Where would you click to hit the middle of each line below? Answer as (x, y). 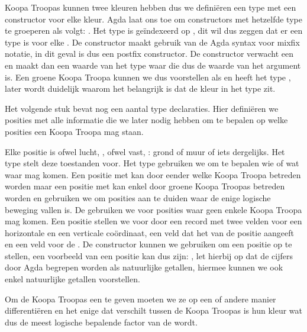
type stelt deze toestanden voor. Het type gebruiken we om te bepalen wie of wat (152, 163)
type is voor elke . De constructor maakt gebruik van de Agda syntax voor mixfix (152, 42)
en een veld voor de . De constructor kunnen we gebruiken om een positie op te (148, 244)
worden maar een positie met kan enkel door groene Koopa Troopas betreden (145, 186)
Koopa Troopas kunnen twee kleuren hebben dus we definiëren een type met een (151, 7)
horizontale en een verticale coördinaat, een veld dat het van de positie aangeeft (150, 232)
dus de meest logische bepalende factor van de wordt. (101, 322)
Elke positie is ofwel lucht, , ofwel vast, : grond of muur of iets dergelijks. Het (145, 151)
